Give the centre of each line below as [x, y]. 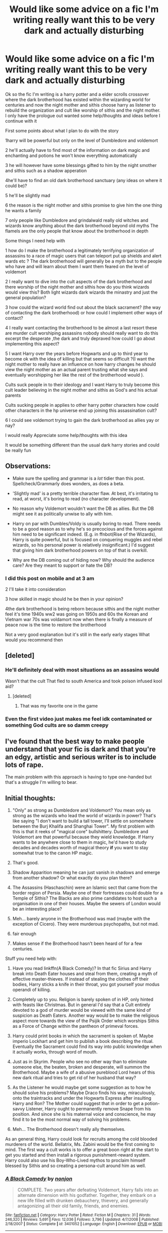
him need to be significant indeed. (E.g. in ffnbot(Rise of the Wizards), [84, 534]
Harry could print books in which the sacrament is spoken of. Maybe [83, 1036]
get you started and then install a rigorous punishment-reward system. [78, 1155]
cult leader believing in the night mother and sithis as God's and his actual [81, 390]
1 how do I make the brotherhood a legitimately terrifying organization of [79, 250]
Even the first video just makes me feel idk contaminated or [79, 719]
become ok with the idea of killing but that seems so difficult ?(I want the [80, 359]
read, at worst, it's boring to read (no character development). [76, 498]
